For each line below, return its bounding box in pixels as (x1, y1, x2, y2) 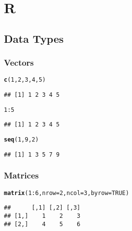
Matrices (4, 169, 39, 181)
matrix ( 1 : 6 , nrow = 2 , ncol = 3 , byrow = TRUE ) (4, 189, 129, 196)
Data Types (4, 31, 64, 46)
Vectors (4, 56, 34, 69)
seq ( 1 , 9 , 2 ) (4, 136, 39, 143)
